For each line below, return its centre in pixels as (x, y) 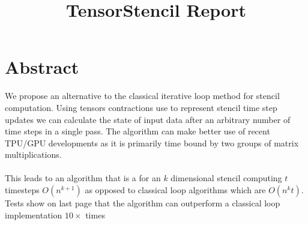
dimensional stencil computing (226, 178)
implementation (34, 214)
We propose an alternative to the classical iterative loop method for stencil (142, 96)
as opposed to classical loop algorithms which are (175, 190)
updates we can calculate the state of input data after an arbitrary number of (148, 119)
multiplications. (33, 154)
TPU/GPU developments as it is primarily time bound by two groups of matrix (152, 142)
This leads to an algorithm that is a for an (83, 178)
